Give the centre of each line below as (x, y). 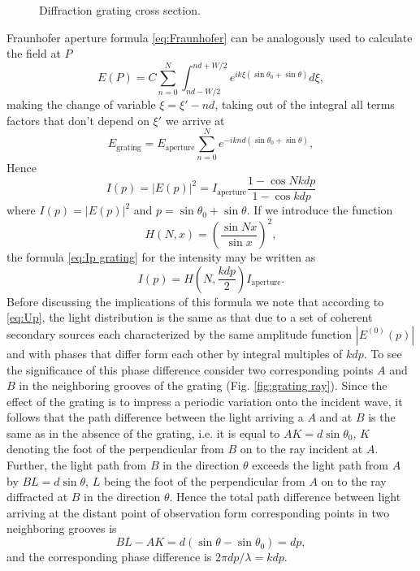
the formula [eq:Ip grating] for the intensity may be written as (161, 257)
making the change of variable (81, 104)
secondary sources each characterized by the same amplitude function (180, 333)
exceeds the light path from (320, 465)
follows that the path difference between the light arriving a (155, 417)
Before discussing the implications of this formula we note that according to (195, 301)
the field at (34, 53)
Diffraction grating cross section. (120, 10)
